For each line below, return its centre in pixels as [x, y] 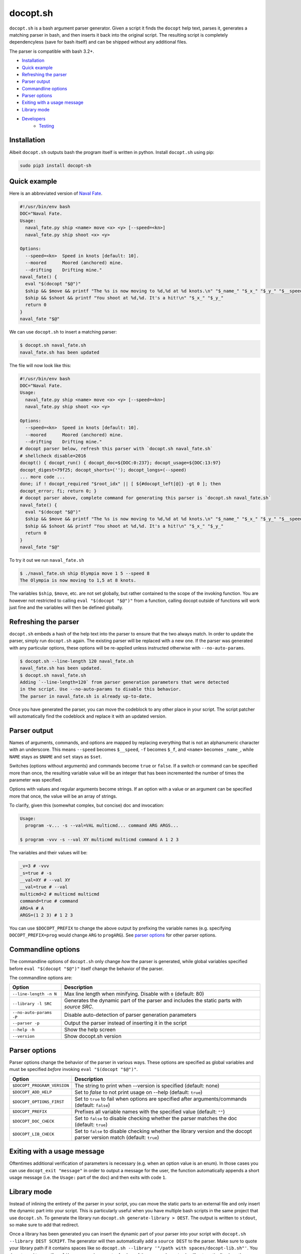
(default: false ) [92, 1105]
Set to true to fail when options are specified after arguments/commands [161, 1099]
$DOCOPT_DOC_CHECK [33, 1121]
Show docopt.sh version [93, 1036]
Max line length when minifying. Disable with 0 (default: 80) [134, 994]
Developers [34, 119]
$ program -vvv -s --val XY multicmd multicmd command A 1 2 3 [99, 840]
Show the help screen [90, 1030]
